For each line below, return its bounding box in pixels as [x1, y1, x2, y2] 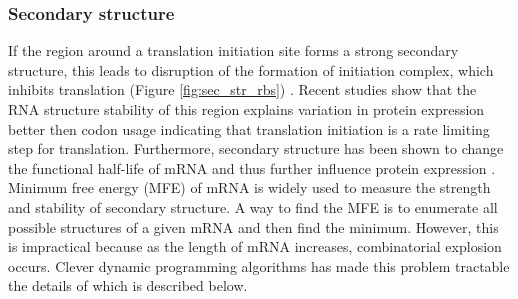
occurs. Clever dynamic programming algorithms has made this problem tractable [8, 255, 510, 276]
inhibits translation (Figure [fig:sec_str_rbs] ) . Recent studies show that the [8, 79, 477, 100]
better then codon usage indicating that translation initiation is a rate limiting [8, 118, 490, 139]
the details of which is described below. [8, 275, 248, 296]
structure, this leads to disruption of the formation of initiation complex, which [8, 59, 494, 80]
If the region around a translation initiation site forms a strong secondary [8, 40, 459, 61]
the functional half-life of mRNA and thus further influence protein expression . [8, 157, 496, 178]
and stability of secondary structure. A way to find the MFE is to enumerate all [8, 196, 498, 217]
